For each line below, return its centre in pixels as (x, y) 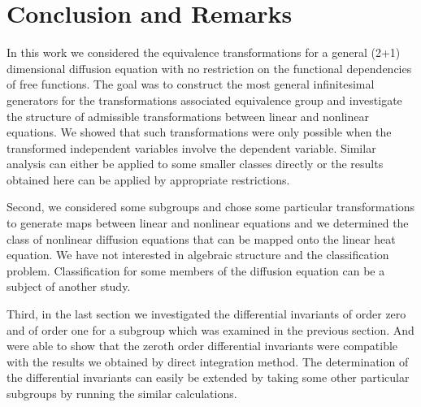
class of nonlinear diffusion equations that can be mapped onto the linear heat (201, 238)
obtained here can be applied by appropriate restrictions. (148, 179)
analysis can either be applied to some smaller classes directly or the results (195, 164)
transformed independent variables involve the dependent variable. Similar (191, 147)
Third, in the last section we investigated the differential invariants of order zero (206, 314)
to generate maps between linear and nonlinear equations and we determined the (208, 223)
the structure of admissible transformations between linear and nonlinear (188, 116)
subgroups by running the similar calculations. (122, 393)
